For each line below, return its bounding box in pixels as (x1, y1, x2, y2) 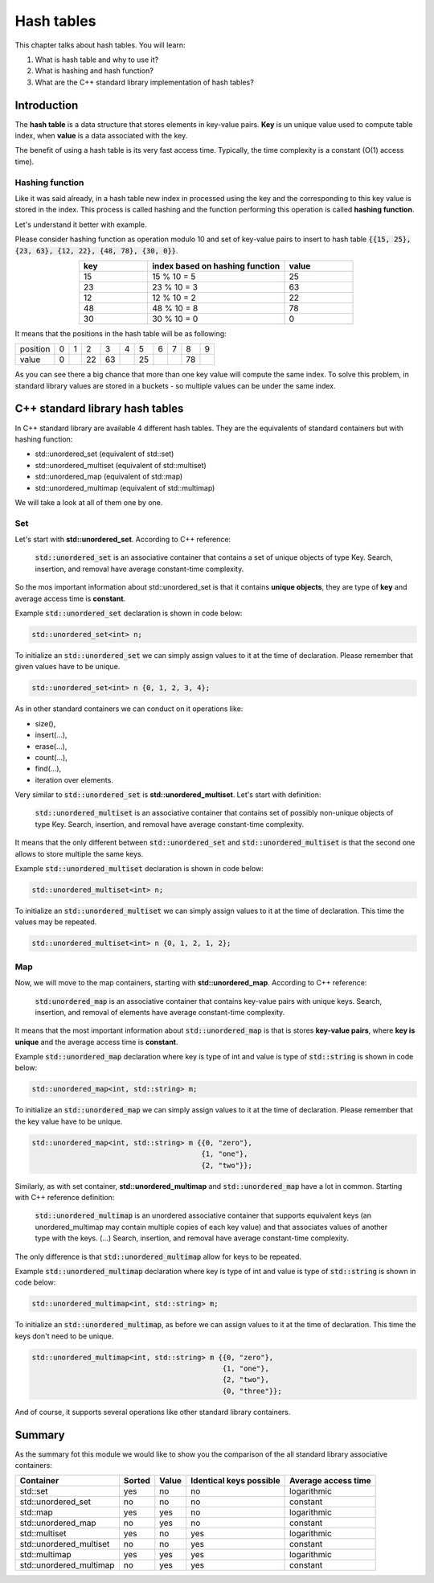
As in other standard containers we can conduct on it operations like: (14, 704, 244, 713)
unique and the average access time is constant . (14, 1037, 178, 1046)
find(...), (35, 764, 62, 774)
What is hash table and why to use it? (35, 55, 159, 64)
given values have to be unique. (14, 662, 121, 672)
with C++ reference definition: (14, 1192, 115, 1202)
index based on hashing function (151, 260, 280, 271)
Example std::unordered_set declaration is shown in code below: (14, 608, 243, 619)
